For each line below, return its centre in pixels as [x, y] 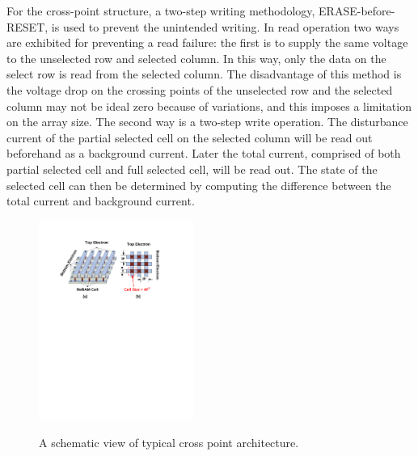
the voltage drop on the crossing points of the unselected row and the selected [200, 89]
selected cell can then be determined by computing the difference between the [199, 185]
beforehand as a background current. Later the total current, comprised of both [204, 153]
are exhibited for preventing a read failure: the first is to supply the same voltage [207, 42]
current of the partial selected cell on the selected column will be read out [190, 137]
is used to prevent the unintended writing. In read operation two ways [225, 26]
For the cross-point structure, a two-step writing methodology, [161, 11]
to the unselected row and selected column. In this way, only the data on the [196, 58]
